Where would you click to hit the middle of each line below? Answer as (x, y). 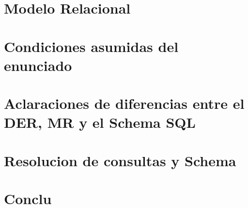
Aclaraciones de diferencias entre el (124, 103)
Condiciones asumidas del (91, 46)
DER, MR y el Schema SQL (100, 122)
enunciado (38, 65)
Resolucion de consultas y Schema (120, 160)
